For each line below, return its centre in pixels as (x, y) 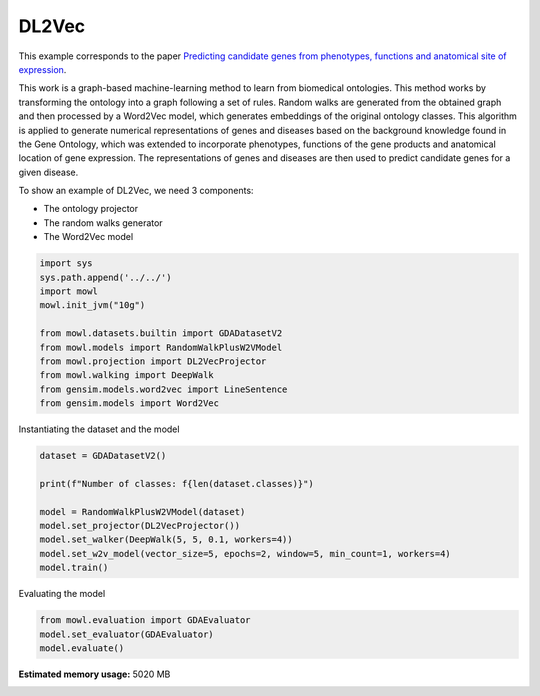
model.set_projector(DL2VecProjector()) (139, 526)
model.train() (74, 568)
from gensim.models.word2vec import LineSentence (163, 389)
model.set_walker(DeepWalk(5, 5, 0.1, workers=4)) (166, 539)
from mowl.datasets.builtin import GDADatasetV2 (161, 333)
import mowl (69, 291)
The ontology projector (91, 209)
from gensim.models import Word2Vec (129, 403)
